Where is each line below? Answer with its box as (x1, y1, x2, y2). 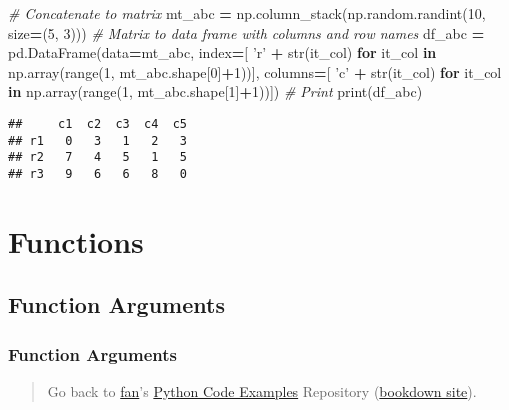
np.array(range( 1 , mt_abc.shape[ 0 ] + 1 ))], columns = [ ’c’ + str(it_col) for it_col (8, 61, 502, 82)
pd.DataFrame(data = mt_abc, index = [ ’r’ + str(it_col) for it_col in (8, 42, 437, 63)
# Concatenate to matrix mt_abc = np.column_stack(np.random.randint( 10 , (8, 3, 486, 23)
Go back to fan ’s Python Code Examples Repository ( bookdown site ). (47, 380, 477, 401)
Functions (8, 220, 144, 261)
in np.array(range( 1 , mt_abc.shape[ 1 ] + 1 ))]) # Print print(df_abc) (8, 81, 423, 102)
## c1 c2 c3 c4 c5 (8, 116, 187, 131)
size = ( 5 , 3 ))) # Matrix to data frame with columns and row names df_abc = (8, 22, 485, 43)
